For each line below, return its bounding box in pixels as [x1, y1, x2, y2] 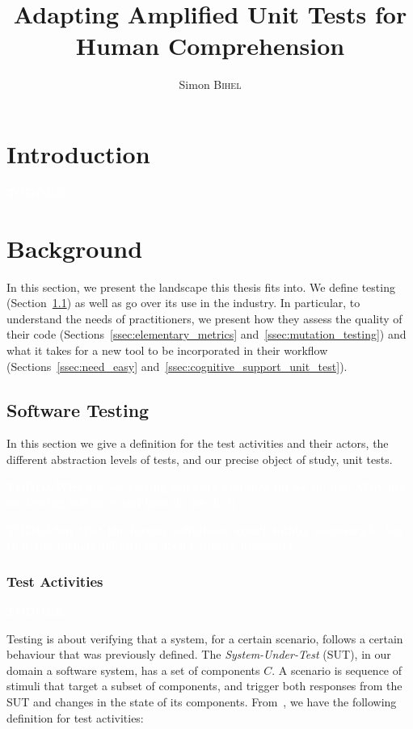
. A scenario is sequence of [272, 661, 402, 678]
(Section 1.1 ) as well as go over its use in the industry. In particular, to [6, 294, 360, 311]
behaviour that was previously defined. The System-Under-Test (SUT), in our [6, 646, 391, 663]
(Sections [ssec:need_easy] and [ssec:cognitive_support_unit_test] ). [6, 357, 348, 374]
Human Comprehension [75, 29, 345, 62]
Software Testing [6, 397, 150, 422]
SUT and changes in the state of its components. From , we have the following [6, 693, 397, 710]
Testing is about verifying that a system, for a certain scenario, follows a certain [6, 630, 403, 647]
